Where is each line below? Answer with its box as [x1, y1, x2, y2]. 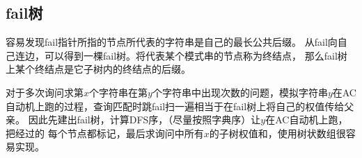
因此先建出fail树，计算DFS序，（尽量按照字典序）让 [28, 112, 261, 127]
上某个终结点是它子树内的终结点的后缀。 [6, 62, 191, 76]
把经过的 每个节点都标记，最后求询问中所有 [6, 125, 204, 140]
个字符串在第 [89, 85, 148, 99]
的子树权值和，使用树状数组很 [209, 125, 346, 140]
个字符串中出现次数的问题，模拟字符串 [152, 85, 328, 99]
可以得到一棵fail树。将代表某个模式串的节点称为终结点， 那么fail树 [44, 48, 347, 62]
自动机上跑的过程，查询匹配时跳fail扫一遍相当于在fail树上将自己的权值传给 [6, 98, 345, 113]
